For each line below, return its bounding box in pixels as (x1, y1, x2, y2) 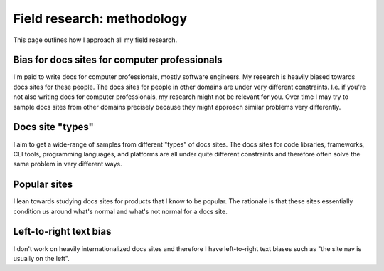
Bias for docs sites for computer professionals (13, 54, 223, 66)
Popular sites (13, 179, 73, 191)
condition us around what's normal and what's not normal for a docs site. (13, 207, 228, 216)
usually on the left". (13, 254, 70, 262)
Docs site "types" (13, 121, 94, 133)
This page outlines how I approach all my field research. (13, 36, 178, 44)
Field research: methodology (13, 11, 188, 26)
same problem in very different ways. (13, 160, 122, 169)
